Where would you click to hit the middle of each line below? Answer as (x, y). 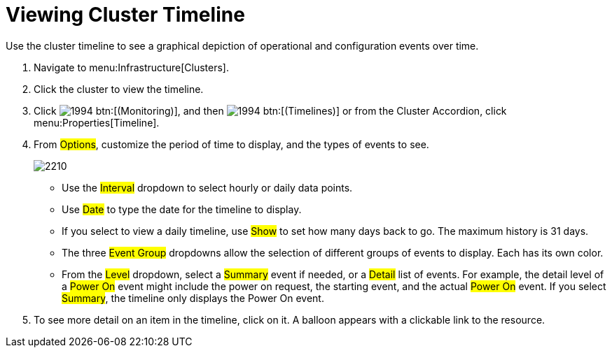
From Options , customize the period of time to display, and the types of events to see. (231, 144)
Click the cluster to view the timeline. (119, 89)
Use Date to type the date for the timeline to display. (182, 209)
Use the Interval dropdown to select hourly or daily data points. (207, 187)
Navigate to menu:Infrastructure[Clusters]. (131, 67)
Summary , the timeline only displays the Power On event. (193, 298)
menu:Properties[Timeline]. (97, 122)
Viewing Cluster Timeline (125, 15)
